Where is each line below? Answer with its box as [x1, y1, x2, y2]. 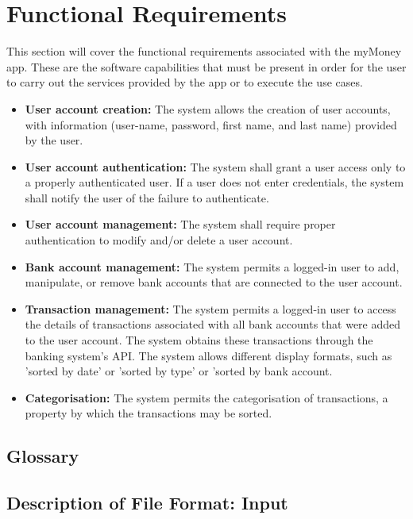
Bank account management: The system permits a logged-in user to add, [25, 258, 399, 275]
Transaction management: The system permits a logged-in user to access [25, 300, 396, 317]
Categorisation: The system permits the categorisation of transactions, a [25, 389, 388, 406]
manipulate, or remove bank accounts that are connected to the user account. [25, 274, 403, 290]
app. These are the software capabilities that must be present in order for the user [6, 58, 407, 75]
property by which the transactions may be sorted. [25, 405, 272, 421]
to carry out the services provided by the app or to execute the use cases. [6, 74, 363, 90]
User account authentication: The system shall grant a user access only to [25, 158, 406, 175]
